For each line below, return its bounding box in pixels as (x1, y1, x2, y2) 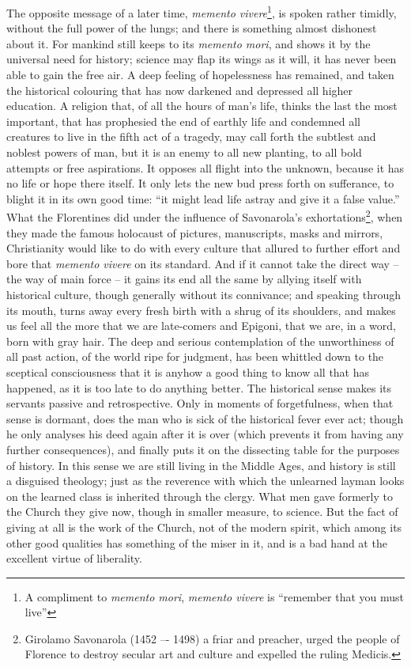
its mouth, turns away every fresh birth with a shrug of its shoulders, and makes (6, 301, 396, 318)
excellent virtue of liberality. (6, 550, 142, 567)
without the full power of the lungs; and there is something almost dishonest (6, 20, 377, 36)
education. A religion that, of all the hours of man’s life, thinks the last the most (6, 97, 398, 114)
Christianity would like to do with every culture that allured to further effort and (6, 240, 401, 256)
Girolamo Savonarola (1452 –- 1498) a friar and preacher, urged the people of (25, 630, 400, 646)
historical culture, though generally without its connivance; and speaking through (6, 286, 402, 302)
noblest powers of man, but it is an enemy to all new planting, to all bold (6, 144, 362, 160)
